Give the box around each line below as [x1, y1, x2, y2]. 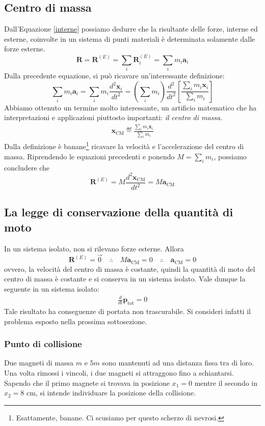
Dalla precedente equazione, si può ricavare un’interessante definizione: [4, 70, 225, 81]
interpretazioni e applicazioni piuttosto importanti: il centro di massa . [4, 112, 223, 123]
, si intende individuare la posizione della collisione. [35, 387, 196, 398]
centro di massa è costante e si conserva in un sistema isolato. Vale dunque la [4, 273, 246, 284]
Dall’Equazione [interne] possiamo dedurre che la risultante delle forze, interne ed [4, 23, 258, 34]
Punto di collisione [4, 337, 82, 350]
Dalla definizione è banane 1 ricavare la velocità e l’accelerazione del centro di [4, 139, 244, 152]
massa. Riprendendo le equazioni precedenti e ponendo [4, 151, 175, 161]
